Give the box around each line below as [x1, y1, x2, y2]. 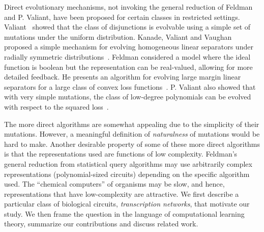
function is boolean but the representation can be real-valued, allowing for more [4, 61, 253, 72]
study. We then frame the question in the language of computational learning [4, 208, 245, 219]
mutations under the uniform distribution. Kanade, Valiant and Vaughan [4, 31, 232, 42]
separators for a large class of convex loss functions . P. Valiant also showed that [4, 81, 256, 92]
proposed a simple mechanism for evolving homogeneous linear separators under [4, 41, 253, 52]
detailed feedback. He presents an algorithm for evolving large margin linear [4, 71, 241, 82]
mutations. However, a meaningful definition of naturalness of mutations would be [4, 128, 260, 139]
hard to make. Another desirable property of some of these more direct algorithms [4, 138, 260, 149]
